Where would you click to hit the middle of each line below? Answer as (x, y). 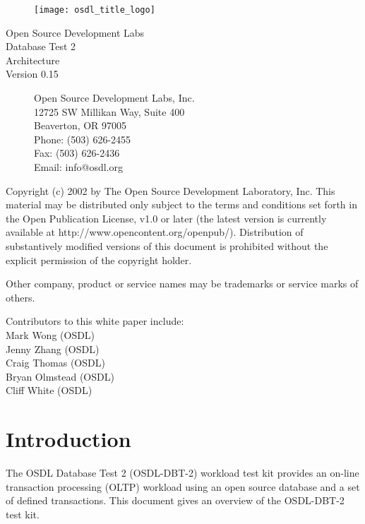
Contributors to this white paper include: (95, 321)
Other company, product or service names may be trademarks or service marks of (182, 284)
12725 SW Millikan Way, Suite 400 (109, 111)
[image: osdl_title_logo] (95, 10)
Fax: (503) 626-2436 (77, 153)
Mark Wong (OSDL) (50, 334)
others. (20, 297)
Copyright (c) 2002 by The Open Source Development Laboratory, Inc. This (170, 190)
